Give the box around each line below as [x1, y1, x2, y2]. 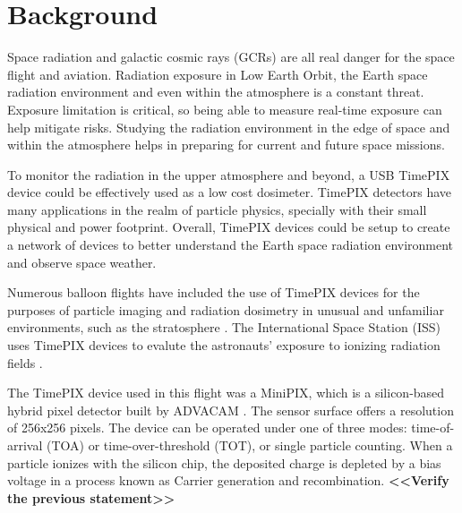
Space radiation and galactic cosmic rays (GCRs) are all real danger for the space [7, 47, 455, 66]
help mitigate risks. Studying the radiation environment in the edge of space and [7, 117, 450, 136]
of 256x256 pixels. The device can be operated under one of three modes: [7, 418, 407, 437]
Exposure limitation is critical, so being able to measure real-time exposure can [7, 99, 442, 118]
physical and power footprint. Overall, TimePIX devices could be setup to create [7, 218, 450, 236]
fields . [7, 353, 43, 372]
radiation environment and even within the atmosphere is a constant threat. [7, 82, 424, 101]
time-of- [411, 418, 455, 437]
